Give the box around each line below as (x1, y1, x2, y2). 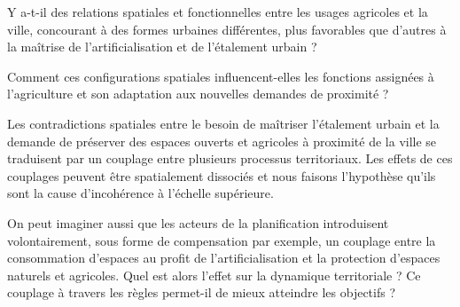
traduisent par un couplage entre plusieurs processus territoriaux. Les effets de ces (7, 149, 453, 168)
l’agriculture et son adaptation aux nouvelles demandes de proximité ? (7, 84, 389, 103)
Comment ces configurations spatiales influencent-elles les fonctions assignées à (7, 67, 434, 85)
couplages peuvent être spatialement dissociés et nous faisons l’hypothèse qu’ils (7, 166, 436, 185)
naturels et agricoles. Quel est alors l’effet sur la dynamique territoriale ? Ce (7, 265, 421, 284)
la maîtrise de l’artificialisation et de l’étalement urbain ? (7, 37, 317, 56)
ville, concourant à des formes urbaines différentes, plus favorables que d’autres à (7, 20, 447, 38)
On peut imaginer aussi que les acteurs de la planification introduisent (7, 213, 389, 232)
